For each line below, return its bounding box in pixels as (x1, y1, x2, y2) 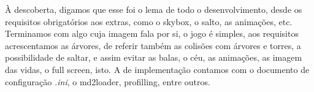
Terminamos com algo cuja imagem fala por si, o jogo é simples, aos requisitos (5, 27, 299, 40)
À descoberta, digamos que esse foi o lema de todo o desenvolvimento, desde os (5, 3, 302, 15)
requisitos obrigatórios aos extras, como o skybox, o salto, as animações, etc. (5, 15, 293, 28)
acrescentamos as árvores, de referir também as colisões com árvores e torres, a (5, 39, 301, 52)
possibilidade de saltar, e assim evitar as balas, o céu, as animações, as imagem (5, 51, 302, 64)
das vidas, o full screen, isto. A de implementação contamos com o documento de (5, 63, 310, 75)
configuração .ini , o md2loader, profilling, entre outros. (5, 75, 210, 88)
